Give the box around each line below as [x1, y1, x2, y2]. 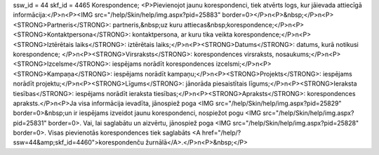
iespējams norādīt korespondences [112, 60, 215, 68]
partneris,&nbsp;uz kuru [112, 20, 182, 29]
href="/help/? [201, 128, 241, 137]
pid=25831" [13, 119, 47, 127]
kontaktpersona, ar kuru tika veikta [132, 30, 233, 39]
